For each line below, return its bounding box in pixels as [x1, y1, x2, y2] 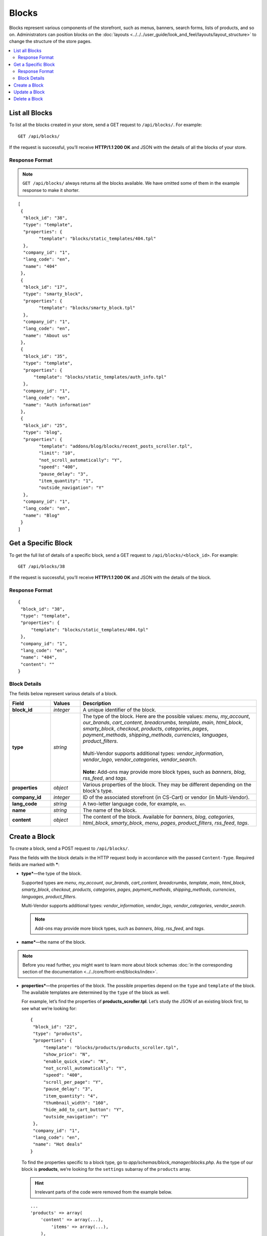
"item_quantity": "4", [43, 1093, 98, 1099]
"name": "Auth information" [23, 402, 91, 407]
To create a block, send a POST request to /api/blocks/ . [9, 845, 130, 851]
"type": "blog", [23, 430, 63, 435]
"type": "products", [33, 1031, 83, 1037]
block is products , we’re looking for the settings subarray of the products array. [21, 1166, 191, 1172]
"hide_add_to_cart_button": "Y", [43, 1107, 125, 1112]
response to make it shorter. [22, 187, 80, 193]
